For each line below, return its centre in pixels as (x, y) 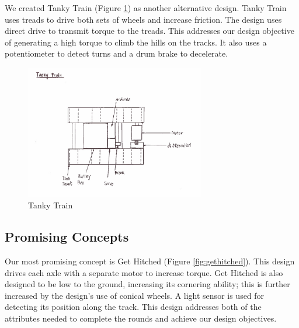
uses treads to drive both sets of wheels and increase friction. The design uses (143, 19)
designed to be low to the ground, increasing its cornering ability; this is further (147, 284)
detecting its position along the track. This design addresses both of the (133, 307)
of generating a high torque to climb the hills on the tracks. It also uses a (136, 42)
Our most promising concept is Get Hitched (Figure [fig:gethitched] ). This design (150, 261)
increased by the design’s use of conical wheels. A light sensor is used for (135, 295)
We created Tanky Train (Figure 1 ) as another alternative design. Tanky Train (146, 8)
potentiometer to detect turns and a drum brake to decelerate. (117, 53)
